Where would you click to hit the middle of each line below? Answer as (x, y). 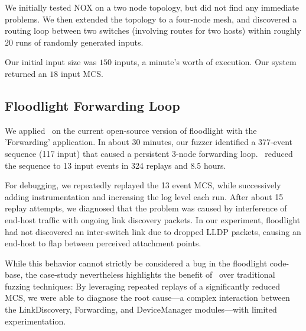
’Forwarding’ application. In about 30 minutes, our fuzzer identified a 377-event (149, 142)
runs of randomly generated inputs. (79, 42)
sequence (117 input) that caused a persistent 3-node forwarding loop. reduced (149, 153)
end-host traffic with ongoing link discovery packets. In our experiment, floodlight (153, 219)
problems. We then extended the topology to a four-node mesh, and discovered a (151, 19)
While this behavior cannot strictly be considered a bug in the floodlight (136, 263)
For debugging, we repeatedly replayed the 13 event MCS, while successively (143, 185)
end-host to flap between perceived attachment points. (103, 243)
